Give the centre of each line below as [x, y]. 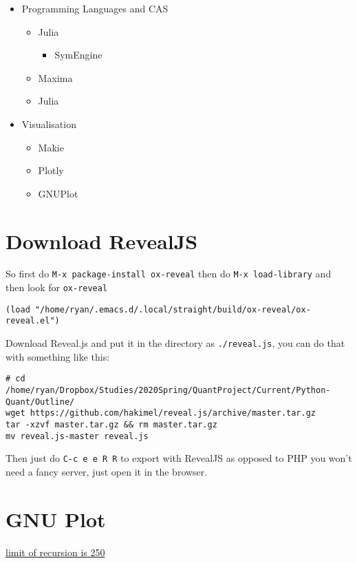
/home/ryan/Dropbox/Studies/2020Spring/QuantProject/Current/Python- [168, 390]
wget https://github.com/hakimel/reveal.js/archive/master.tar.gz [161, 413]
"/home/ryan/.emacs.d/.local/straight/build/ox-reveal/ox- [173, 309]
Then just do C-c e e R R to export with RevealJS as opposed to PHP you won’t [179, 458]
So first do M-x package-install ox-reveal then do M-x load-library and [169, 274]
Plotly [51, 170]
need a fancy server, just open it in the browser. [107, 471]
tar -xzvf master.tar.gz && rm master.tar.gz [111, 424]
